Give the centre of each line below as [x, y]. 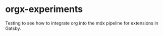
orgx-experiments [44, 9]
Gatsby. [13, 28]
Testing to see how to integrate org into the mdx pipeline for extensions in [82, 23]
